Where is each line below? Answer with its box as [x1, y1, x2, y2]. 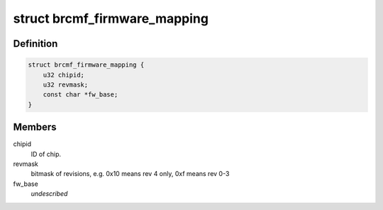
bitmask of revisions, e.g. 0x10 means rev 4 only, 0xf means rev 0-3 [30, 170, 230, 178]
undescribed [30, 189, 68, 198]
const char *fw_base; [43, 91, 118, 99]
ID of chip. [30, 150, 62, 158]
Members [13, 121, 57, 133]
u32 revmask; [43, 80, 89, 89]
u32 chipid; [43, 71, 85, 79]
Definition [13, 38, 58, 50]
